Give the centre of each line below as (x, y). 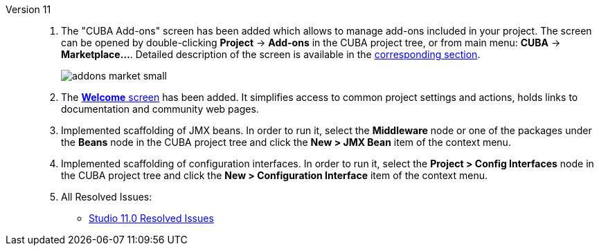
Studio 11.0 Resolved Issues (151, 218)
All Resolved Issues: (107, 197)
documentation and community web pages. (160, 109)
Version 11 (28, 9)
